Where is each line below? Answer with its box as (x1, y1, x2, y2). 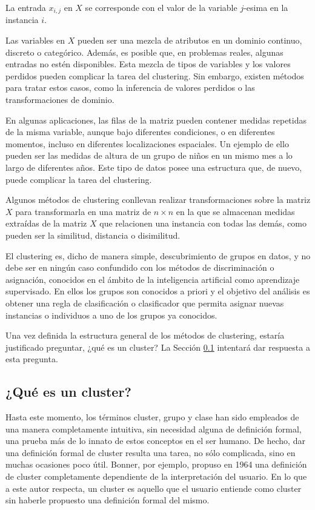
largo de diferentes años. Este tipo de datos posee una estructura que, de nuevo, (5, 161, 302, 173)
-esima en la (244, 1, 288, 13)
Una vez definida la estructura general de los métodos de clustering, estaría (5, 329, 285, 342)
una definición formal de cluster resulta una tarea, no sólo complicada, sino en (5, 446, 296, 459)
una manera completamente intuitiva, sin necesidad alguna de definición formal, (5, 422, 302, 435)
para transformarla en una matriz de (15, 205, 151, 217)
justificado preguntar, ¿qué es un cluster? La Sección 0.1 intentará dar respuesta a (5, 340, 310, 353)
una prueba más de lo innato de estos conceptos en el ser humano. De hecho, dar (5, 434, 305, 447)
